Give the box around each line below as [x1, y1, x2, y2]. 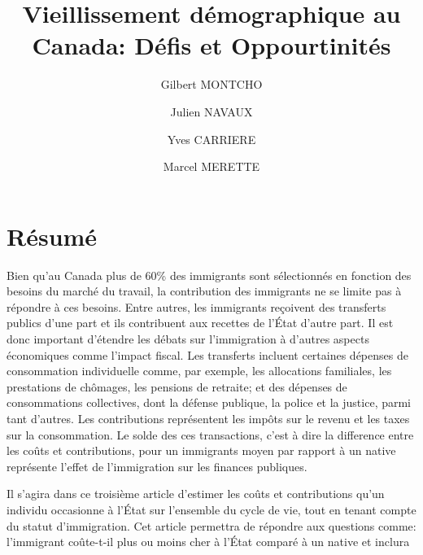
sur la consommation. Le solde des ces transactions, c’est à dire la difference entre [7, 426, 414, 443]
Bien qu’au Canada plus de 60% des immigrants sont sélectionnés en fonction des [7, 266, 412, 283]
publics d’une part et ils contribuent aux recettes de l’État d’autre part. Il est [7, 314, 394, 331]
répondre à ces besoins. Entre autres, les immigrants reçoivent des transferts [7, 298, 386, 315]
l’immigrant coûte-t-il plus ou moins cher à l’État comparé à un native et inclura [7, 533, 410, 550]
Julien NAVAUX [170, 103, 253, 120]
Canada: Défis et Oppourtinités [32, 28, 391, 62]
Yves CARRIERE [167, 130, 256, 147]
